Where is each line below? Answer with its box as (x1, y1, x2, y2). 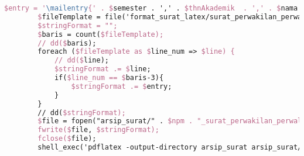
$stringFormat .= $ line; (54, 65, 151, 74)
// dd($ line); (54, 56, 109, 65)
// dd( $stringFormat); (37, 108, 126, 117)
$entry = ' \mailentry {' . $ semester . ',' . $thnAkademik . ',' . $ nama (4, 4, 298, 12)
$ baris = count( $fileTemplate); (37, 30, 164, 39)
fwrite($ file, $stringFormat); (37, 126, 159, 134)
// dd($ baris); (37, 39, 97, 47)
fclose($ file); (37, 134, 97, 143)
